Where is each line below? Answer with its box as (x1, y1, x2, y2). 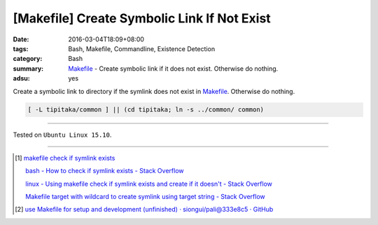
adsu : (13, 74, 31, 83)
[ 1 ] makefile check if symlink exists (15, 154, 115, 162)
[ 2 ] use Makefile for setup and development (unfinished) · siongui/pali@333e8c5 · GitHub (15, 205, 274, 214)
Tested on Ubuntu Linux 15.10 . (13, 130, 112, 139)
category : (13, 55, 43, 63)
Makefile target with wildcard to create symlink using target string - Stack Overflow (25, 193, 265, 201)
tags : (13, 44, 29, 53)
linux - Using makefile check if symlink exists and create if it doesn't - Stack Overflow (25, 179, 273, 188)
